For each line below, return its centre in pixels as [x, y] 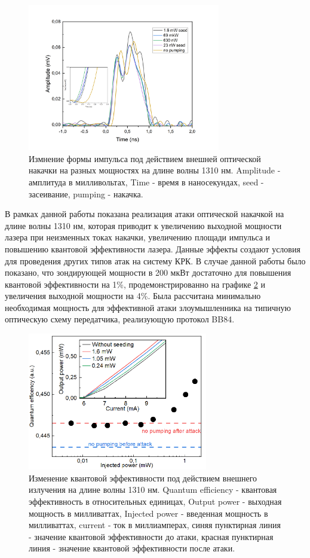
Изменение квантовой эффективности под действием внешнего [143, 478]
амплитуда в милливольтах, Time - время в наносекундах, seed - [146, 182]
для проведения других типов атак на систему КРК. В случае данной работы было [155, 260]
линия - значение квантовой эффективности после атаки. [132, 548]
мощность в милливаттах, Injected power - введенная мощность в [148, 513]
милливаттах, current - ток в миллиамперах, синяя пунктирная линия [155, 525]
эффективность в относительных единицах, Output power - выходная [155, 501]
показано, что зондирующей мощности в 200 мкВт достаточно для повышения [148, 272]
